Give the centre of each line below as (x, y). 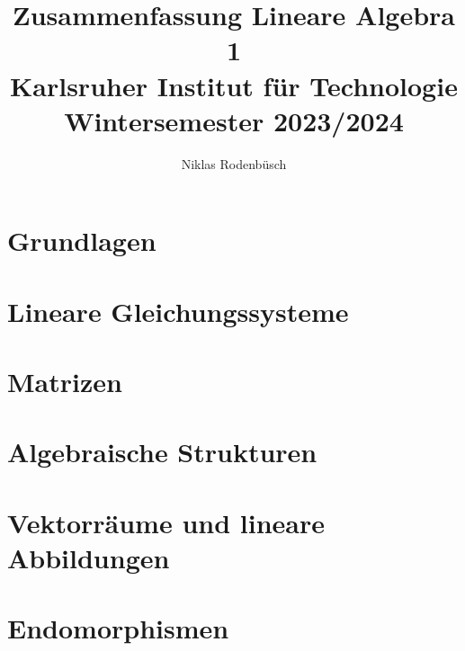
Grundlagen (82, 241)
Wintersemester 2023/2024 (234, 120)
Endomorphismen (118, 628)
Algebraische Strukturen (162, 452)
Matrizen (65, 382)
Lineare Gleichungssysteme (178, 311)
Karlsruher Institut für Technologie (234, 85)
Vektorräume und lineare (166, 522)
